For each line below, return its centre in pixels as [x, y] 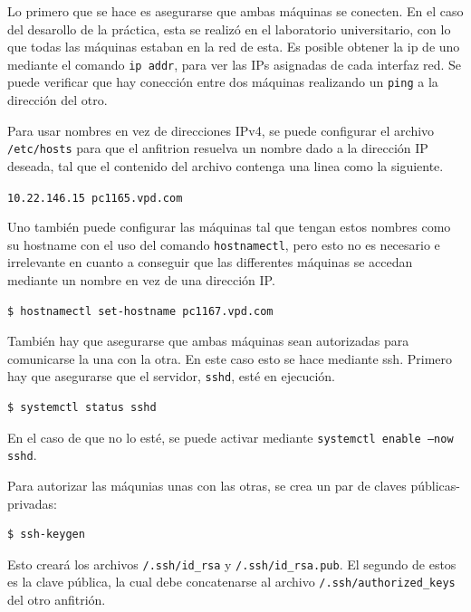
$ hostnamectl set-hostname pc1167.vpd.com [140, 311]
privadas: [32, 503]
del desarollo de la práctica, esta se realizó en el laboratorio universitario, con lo [229, 29]
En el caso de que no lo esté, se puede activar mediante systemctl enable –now [231, 437]
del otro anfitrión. [57, 600]
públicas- [435, 485]
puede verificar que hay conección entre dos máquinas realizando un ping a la [223, 82]
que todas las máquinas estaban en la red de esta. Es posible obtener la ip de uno [234, 47]
